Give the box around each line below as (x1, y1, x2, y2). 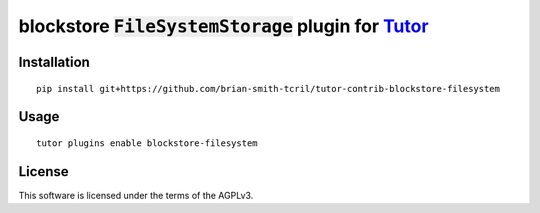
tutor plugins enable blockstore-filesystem (36, 137, 259, 149)
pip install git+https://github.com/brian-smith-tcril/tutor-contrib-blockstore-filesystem (36, 83, 500, 94)
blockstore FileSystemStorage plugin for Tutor (18, 15, 429, 37)
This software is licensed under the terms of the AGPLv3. (18, 189, 254, 201)
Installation (18, 53, 90, 70)
